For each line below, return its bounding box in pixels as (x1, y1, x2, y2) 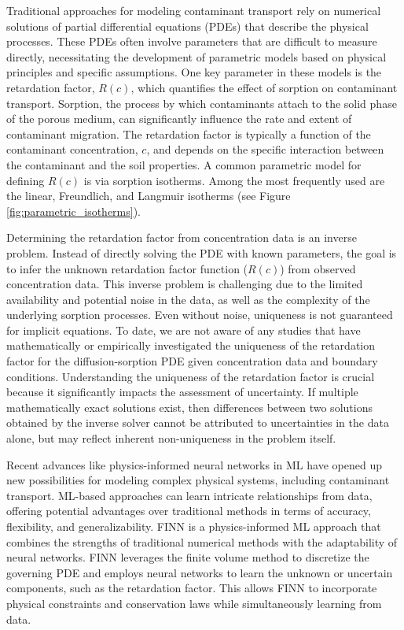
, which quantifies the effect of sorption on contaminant (130, 79, 398, 95)
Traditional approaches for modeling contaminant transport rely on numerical (6, 2, 381, 18)
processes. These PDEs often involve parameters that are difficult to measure (6, 33, 377, 50)
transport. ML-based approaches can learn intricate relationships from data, (6, 487, 373, 503)
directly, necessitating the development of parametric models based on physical (6, 48, 387, 65)
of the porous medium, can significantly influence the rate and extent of (6, 110, 352, 127)
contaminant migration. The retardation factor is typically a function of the (6, 125, 371, 142)
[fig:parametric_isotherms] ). (6, 202, 141, 219)
